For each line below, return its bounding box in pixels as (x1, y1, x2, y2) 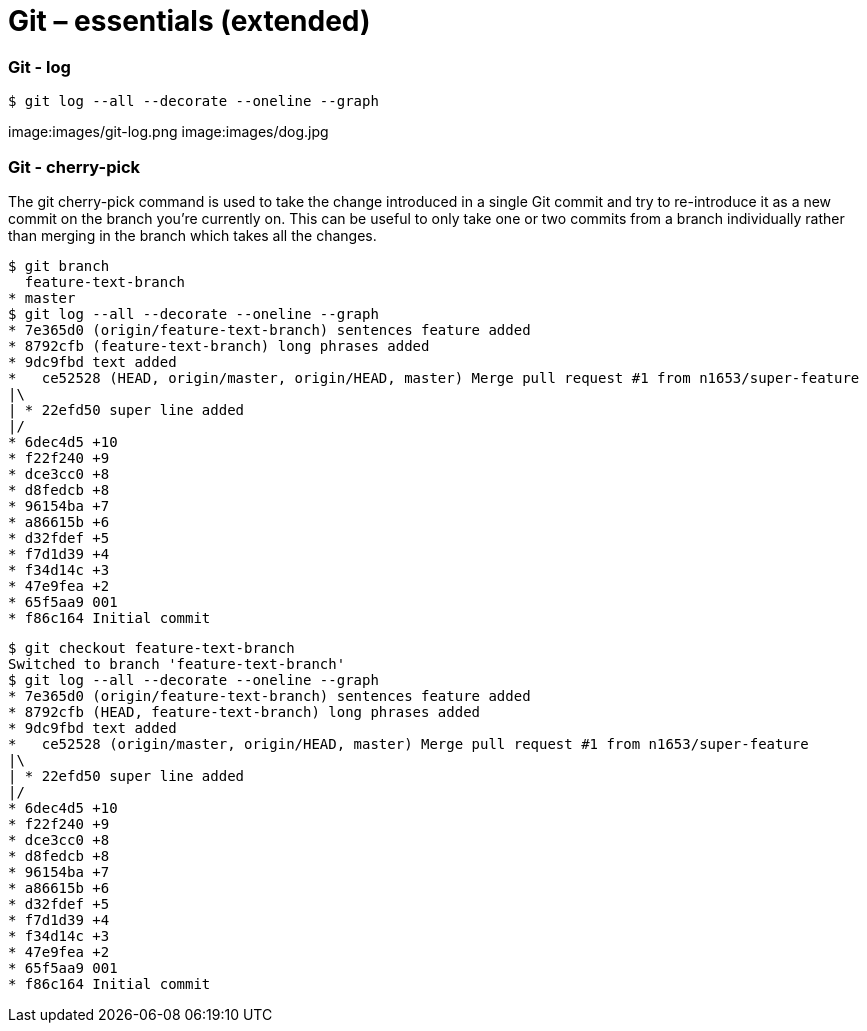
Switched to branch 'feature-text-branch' (8, 655, 346, 672)
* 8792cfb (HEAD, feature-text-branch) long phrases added (8, 703, 481, 720)
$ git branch (8, 257, 110, 274)
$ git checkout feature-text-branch (8, 639, 295, 656)
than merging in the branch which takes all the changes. (8, 226, 377, 244)
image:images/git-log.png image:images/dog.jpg (8, 123, 329, 141)
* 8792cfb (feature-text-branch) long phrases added (8, 337, 430, 354)
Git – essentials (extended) (8, 4, 371, 38)
